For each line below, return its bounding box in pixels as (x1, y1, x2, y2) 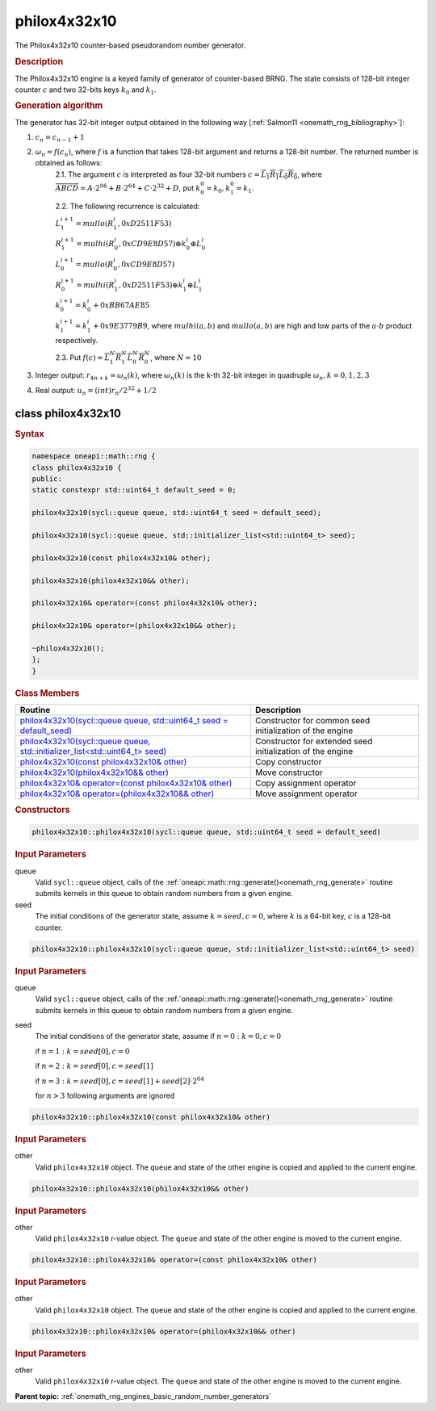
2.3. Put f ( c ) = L (55, 352, 111, 362)
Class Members (15, 687, 80, 698)
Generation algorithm (15, 100, 103, 111)
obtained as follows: (35, 158, 103, 168)
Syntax (15, 428, 44, 439)
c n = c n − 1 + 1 (35, 133, 85, 144)
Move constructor (254, 767, 323, 778)
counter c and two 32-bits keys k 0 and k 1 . (15, 85, 157, 96)
